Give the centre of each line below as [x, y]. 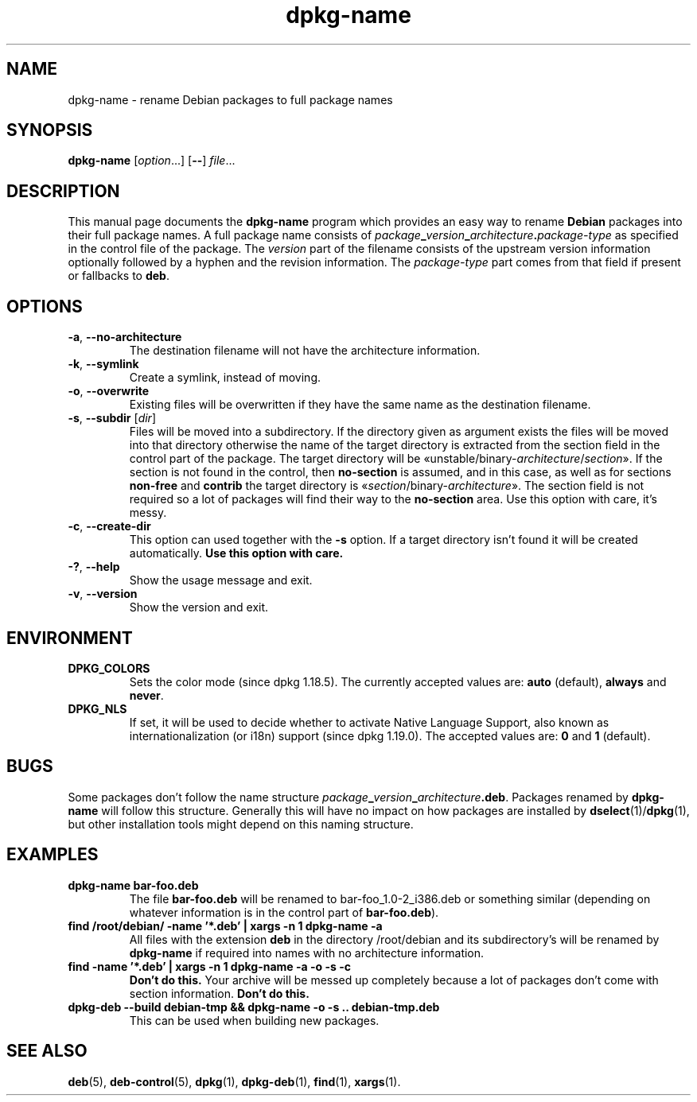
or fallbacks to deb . [119, 276]
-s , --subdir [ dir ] [112, 418]
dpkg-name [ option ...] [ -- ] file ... [152, 161]
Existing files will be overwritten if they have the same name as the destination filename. [360, 405]
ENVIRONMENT [70, 638]
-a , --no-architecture [125, 337]
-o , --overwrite [109, 391]
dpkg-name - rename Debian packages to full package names [230, 99]
